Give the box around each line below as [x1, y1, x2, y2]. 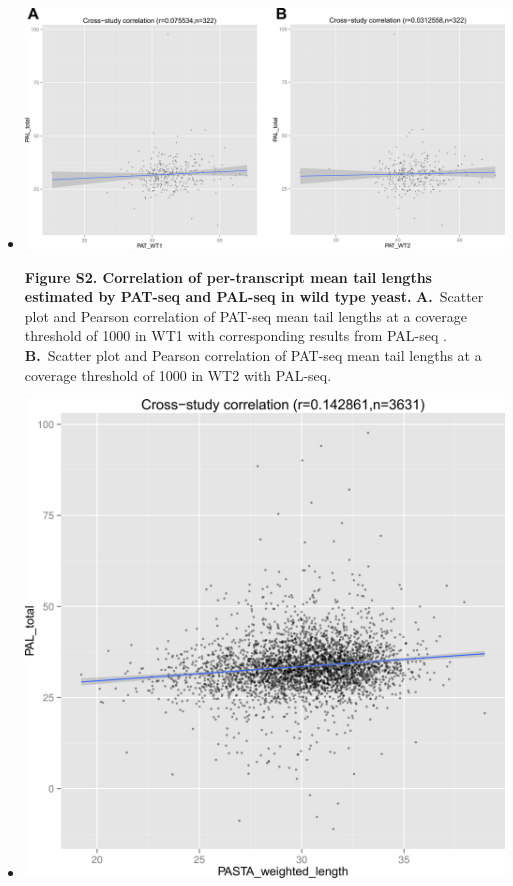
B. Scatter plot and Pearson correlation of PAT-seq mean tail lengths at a [24, 345, 482, 365]
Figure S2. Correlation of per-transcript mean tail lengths [24, 266, 432, 287]
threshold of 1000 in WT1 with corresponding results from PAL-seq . [24, 325, 447, 346]
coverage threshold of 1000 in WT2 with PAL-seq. [24, 364, 332, 385]
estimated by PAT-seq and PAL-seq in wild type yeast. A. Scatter [24, 286, 484, 307]
